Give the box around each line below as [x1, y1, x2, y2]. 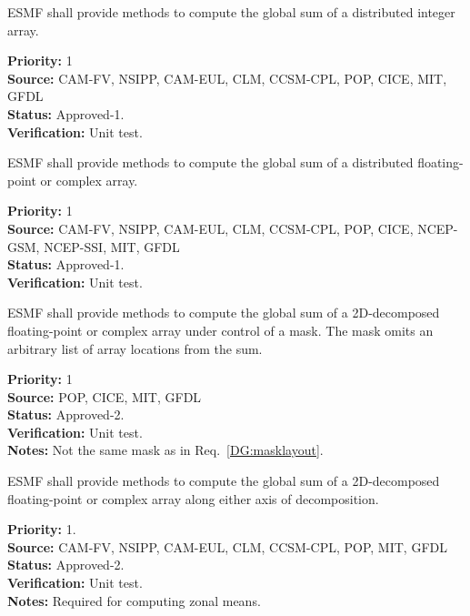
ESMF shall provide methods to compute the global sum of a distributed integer [7, 3, 455, 21]
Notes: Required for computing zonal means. [7, 591, 261, 610]
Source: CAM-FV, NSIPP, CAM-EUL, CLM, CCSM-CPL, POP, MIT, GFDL [7, 537, 447, 556]
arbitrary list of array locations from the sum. [7, 338, 263, 358]
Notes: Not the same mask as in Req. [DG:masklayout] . [7, 440, 324, 459]
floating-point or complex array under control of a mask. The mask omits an [7, 320, 434, 339]
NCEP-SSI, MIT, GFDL [44, 237, 180, 256]
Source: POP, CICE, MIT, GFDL [7, 387, 202, 406]
